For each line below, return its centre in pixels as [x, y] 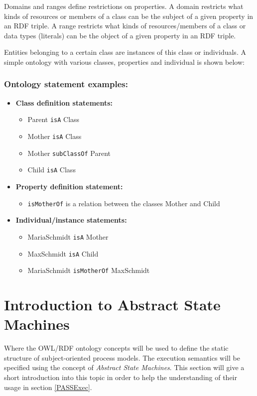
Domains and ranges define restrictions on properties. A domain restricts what [124, 6]
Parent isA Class [54, 119]
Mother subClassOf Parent [69, 153]
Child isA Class [52, 170]
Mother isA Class [55, 136]
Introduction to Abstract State [112, 304]
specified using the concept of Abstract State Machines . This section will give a [124, 367]
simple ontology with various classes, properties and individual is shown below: [124, 62]
